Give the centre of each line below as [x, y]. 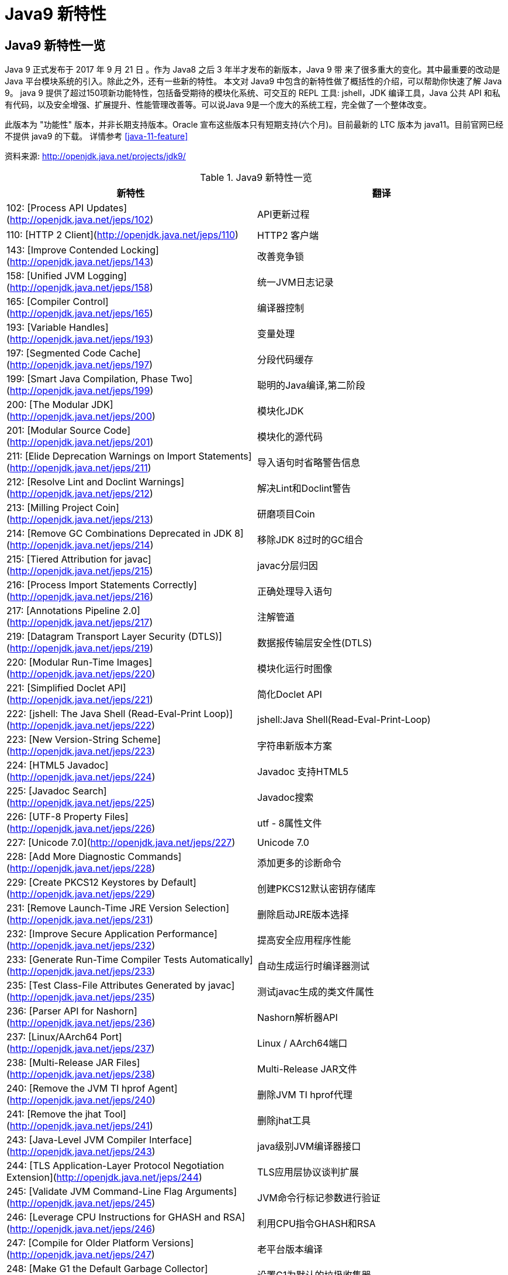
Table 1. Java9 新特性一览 [256, 178]
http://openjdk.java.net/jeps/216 [80, 597]
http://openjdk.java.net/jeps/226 [81, 829]
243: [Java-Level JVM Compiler [77, 1140]
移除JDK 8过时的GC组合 [310, 540]
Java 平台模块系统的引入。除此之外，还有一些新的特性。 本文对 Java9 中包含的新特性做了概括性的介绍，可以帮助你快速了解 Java [253, 81]
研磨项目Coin [286, 514]
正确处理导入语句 [295, 592]
